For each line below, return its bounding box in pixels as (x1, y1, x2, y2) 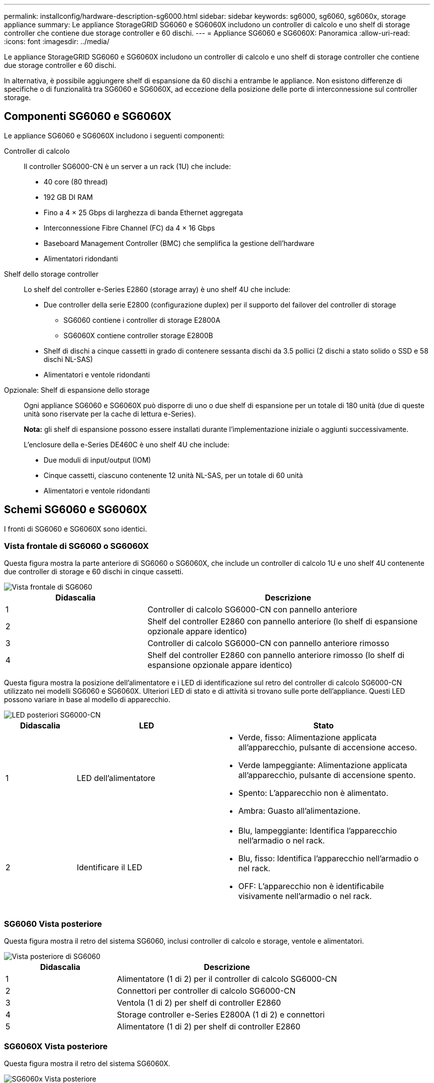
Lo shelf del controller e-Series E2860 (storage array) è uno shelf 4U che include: (24, 285, 291, 294)
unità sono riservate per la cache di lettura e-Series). (24, 409, 196, 418)
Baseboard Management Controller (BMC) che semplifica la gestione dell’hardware (44, 239, 315, 247)
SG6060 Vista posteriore (4, 918, 102, 929)
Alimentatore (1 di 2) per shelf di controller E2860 (117, 1022, 301, 1032)
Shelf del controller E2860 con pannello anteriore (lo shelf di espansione (147, 616, 418, 627)
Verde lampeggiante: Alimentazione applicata (238, 760, 407, 771)
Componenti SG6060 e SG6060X (4, 110, 172, 123)
